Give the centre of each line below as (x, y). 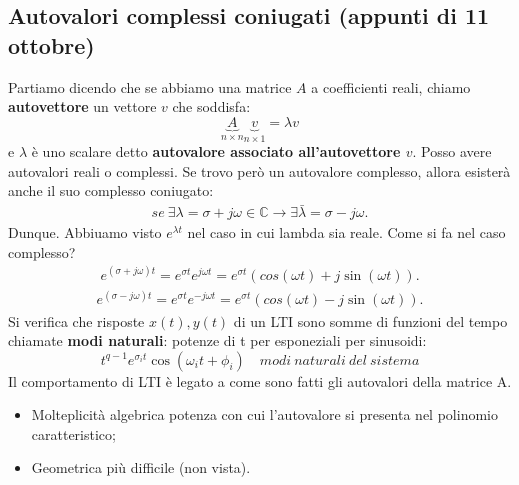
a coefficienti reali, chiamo (391, 86)
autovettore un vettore (82, 106)
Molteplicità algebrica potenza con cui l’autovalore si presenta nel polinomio (264, 414)
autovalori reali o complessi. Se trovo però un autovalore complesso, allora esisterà (259, 170)
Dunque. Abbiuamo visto (85, 232)
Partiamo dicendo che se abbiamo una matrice (150, 86)
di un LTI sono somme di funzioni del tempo (370, 320)
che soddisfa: (211, 106)
